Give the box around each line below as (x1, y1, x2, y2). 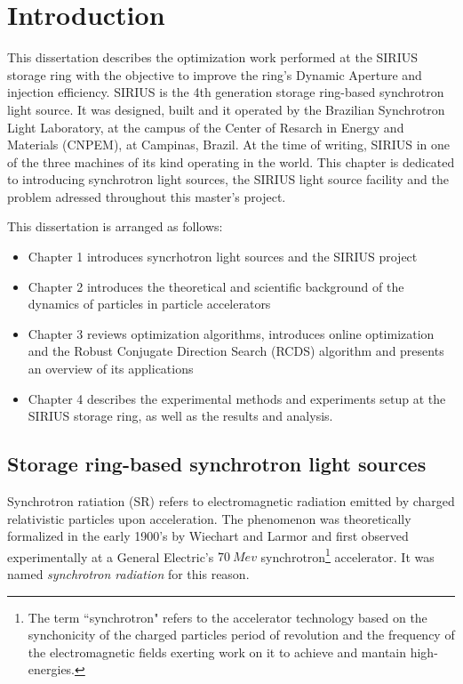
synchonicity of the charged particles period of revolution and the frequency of (28, 625, 455, 644)
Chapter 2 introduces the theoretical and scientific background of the (28, 277, 404, 295)
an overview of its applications (28, 359, 194, 378)
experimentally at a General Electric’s (7, 547, 214, 566)
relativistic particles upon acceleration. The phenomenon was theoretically (7, 509, 411, 527)
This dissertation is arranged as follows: (7, 217, 223, 236)
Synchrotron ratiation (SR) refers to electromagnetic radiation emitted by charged (7, 492, 455, 511)
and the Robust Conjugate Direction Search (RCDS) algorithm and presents (28, 342, 444, 360)
